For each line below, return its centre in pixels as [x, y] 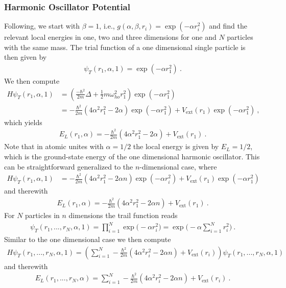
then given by [26, 57]
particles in [42, 215]
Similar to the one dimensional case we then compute [88, 239]
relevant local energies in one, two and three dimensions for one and [110, 37]
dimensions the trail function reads [123, 215]
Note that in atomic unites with [54, 146]
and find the [228, 26]
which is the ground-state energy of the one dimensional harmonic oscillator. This [132, 157]
